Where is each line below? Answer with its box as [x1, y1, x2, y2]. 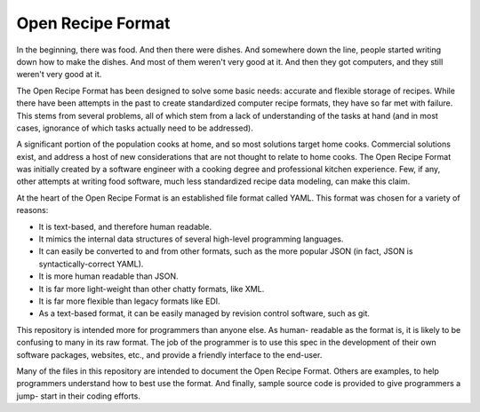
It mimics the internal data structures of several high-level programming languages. [38, 234, 344, 244]
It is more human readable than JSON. [38, 271, 179, 281]
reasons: [16, 205, 49, 216]
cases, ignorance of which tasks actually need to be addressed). [16, 123, 253, 133]
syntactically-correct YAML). [38, 258, 144, 269]
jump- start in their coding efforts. [16, 391, 141, 401]
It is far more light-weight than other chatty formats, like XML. [38, 283, 265, 294]
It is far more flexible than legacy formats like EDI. [38, 296, 221, 306]
